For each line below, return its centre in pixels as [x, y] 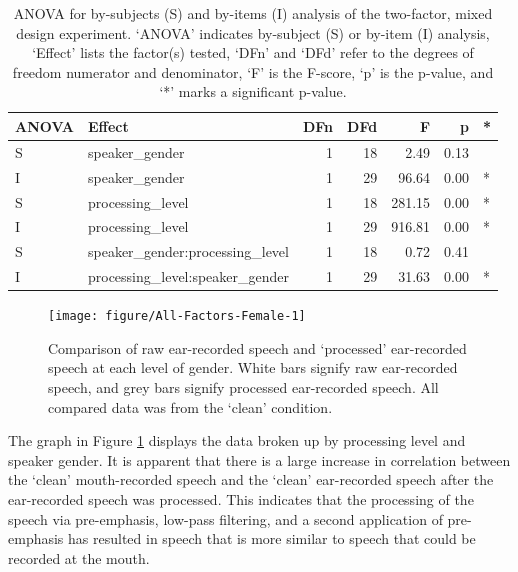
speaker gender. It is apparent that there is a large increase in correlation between [259, 459]
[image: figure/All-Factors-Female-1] [177, 316]
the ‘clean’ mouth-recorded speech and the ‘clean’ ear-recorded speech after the [251, 479]
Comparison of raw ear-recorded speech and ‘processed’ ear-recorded [257, 347]
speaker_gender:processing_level [188, 251]
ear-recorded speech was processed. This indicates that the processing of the [241, 498]
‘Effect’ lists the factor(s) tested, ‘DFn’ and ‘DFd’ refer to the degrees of [253, 52]
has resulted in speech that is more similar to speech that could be [272, 538]
